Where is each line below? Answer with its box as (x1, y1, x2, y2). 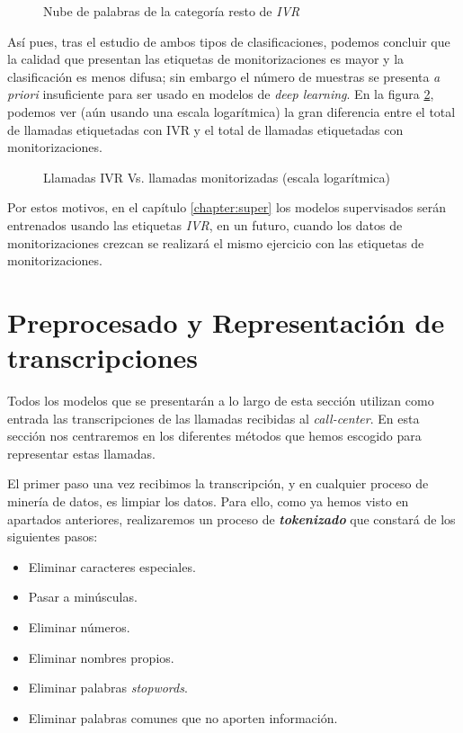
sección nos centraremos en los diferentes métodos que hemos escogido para (7, 426, 422, 445)
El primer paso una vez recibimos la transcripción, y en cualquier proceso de (7, 474, 429, 493)
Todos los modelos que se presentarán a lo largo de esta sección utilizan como (7, 391, 434, 410)
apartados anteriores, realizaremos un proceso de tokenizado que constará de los (7, 509, 456, 528)
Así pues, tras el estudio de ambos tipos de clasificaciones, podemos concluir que (7, 31, 450, 50)
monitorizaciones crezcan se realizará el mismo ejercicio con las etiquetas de (7, 233, 424, 252)
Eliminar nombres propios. (28, 648, 174, 666)
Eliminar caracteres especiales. (28, 557, 196, 576)
